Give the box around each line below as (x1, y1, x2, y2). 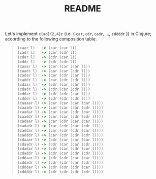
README (64, 3, 101, 14)
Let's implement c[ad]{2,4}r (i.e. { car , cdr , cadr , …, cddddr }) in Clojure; (5, 31, 152, 37)
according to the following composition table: (5, 36, 97, 42)
